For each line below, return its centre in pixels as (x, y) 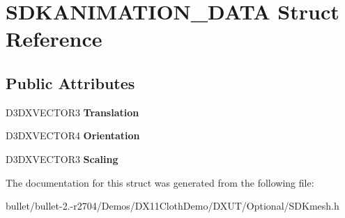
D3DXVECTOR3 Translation (72, 112)
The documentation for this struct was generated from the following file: (160, 182)
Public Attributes (70, 83)
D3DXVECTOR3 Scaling (62, 158)
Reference (54, 39)
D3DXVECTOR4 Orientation (73, 135)
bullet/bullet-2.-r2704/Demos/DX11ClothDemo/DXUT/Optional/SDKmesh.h (172, 206)
